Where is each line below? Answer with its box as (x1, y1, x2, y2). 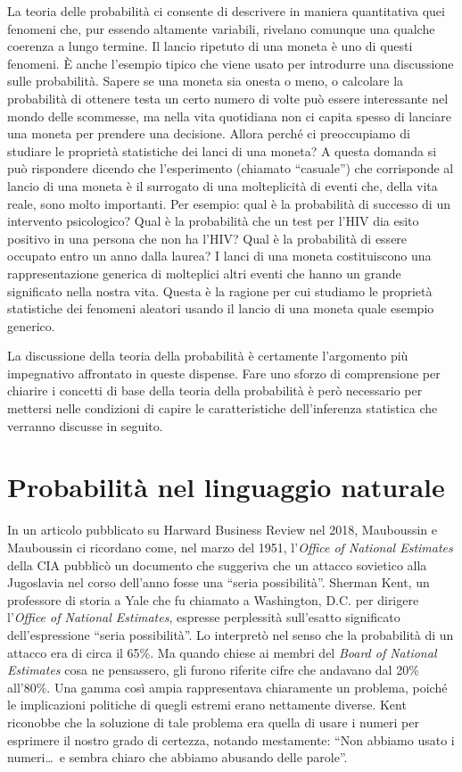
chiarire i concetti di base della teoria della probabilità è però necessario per (7, 381, 423, 400)
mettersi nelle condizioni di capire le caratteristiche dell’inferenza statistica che (7, 399, 438, 418)
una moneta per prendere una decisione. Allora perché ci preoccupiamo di (7, 124, 410, 143)
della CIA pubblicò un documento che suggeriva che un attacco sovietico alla (7, 555, 427, 574)
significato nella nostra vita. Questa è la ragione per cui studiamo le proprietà (7, 281, 433, 300)
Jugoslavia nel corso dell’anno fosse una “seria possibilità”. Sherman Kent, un (7, 573, 430, 592)
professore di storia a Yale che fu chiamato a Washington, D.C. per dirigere (7, 590, 419, 609)
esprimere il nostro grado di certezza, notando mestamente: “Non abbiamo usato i (7, 730, 455, 749)
